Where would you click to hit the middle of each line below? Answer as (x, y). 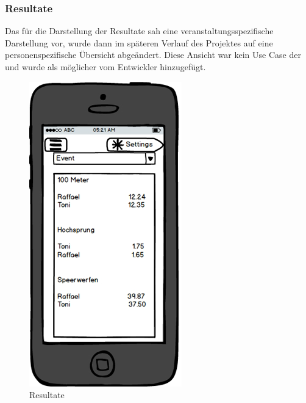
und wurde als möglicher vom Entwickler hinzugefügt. (105, 67)
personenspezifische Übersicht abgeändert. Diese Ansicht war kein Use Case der (153, 55)
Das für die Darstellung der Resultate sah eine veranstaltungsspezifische (139, 31)
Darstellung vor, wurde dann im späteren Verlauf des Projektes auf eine (139, 42)
